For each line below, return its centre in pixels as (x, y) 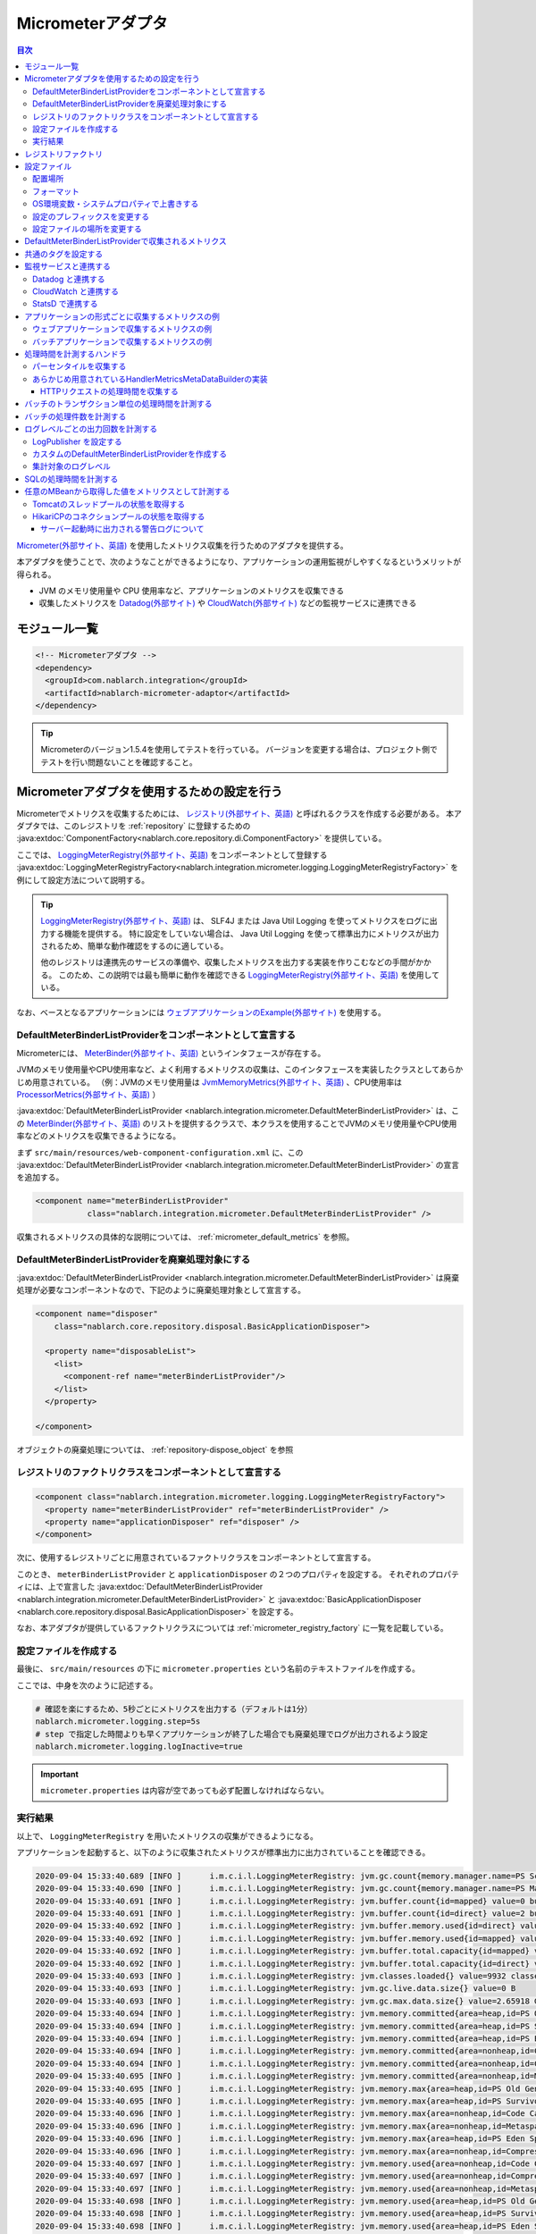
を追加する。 (40, 1177)
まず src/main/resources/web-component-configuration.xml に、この (160, 1152)
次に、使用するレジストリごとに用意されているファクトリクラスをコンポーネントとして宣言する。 (196, 1558)
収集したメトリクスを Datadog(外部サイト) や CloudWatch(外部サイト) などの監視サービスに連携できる (228, 603)
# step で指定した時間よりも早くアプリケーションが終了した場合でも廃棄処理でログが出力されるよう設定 (232, 1734)
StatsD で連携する (65, 304)
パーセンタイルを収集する (80, 366)
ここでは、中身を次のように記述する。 (87, 1685)
